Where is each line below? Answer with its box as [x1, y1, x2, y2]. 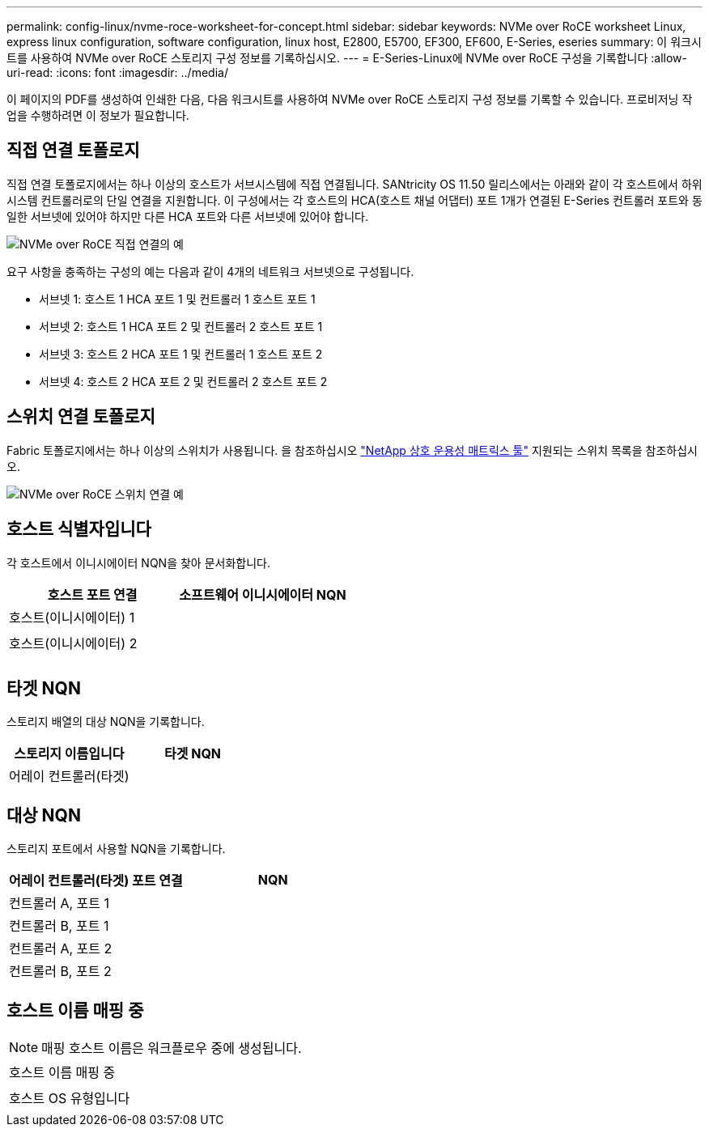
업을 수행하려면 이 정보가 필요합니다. [6, 108, 189, 122]
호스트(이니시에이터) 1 [9, 609, 135, 626]
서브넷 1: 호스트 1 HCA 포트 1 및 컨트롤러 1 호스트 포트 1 [39, 291, 316, 306]
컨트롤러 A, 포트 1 [9, 895, 109, 912]
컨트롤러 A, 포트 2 [9, 940, 113, 957]
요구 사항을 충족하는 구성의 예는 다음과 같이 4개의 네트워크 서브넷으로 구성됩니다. [6, 264, 414, 278]
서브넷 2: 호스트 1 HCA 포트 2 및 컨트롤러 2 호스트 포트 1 [39, 319, 323, 333]
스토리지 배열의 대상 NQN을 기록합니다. [6, 715, 205, 729]
